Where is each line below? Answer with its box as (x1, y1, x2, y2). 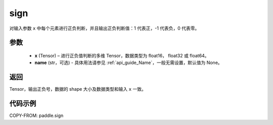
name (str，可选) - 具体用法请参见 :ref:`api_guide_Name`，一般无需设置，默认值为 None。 (34, 59, 222, 66)
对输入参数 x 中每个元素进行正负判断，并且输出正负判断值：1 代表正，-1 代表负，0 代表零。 (9, 25, 200, 31)
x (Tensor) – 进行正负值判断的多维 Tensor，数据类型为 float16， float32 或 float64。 (34, 52, 209, 58)
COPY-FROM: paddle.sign (9, 112, 64, 118)
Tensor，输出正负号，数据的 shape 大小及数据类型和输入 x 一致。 (9, 86, 146, 92)
